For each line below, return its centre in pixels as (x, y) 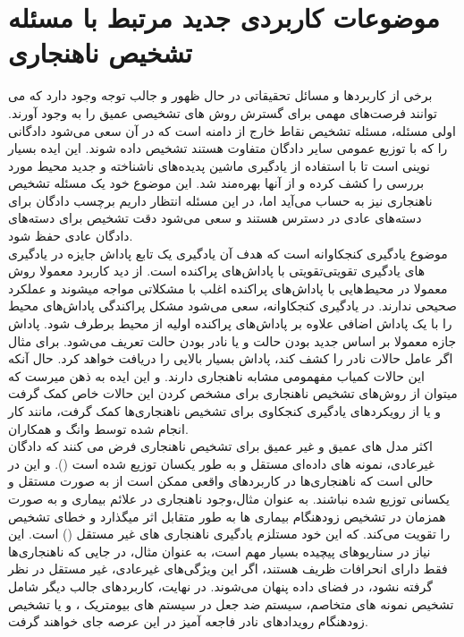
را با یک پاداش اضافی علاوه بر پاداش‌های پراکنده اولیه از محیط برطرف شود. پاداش (230, 323)
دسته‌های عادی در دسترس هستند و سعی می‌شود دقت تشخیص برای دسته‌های (215, 218)
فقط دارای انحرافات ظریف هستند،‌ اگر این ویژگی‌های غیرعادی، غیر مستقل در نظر (228, 569)
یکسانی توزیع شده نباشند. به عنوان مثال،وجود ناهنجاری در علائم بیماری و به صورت (229, 498)
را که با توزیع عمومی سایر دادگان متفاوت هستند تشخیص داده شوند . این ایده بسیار (228, 148)
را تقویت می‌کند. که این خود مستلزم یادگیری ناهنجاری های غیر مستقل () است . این (229, 534)
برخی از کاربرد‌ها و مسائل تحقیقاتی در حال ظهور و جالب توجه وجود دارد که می (220, 95)
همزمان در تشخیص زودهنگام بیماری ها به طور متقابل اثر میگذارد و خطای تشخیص (227, 516)
